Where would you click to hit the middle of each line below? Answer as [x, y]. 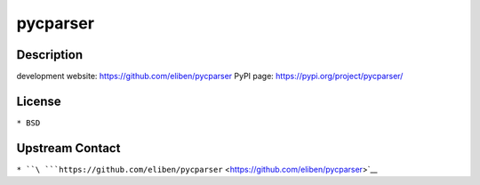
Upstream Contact [68, 148]
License [39, 101]
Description [50, 55]
